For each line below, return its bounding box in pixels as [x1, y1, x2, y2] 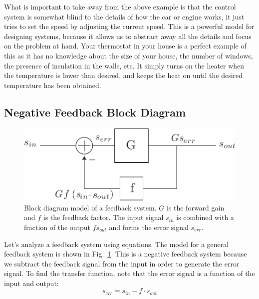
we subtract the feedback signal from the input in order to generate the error [4, 258, 240, 268]
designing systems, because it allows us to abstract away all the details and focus [4, 30, 252, 41]
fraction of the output [24, 221, 91, 232]
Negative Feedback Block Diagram [4, 104, 186, 119]
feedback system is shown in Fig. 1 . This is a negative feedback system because [4, 248, 247, 259]
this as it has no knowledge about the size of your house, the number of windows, [4, 50, 253, 60]
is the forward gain [166, 202, 225, 212]
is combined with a [176, 212, 234, 222]
